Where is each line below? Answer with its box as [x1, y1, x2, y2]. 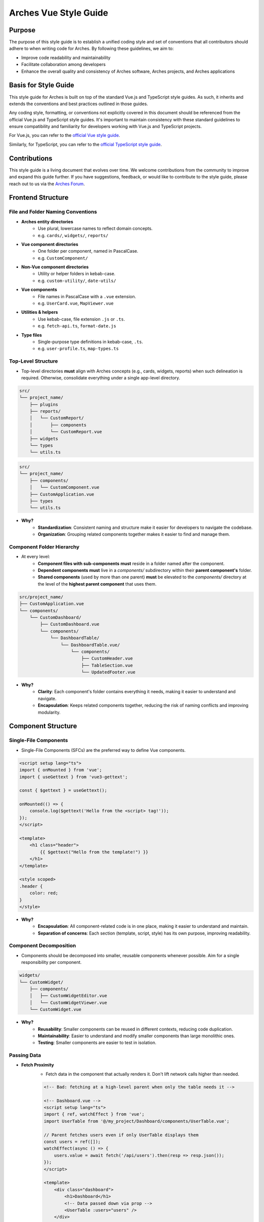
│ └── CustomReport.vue [29, 429, 102, 435]
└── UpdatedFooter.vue [81, 670, 135, 675]
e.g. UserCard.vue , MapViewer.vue [38, 301, 114, 306]
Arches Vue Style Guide [9, 7, 109, 18]
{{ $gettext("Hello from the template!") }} [40, 849, 149, 855]
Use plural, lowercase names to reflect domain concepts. [38, 225, 153, 232]
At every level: [21, 554, 50, 560]
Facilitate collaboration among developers [21, 62, 106, 67]
